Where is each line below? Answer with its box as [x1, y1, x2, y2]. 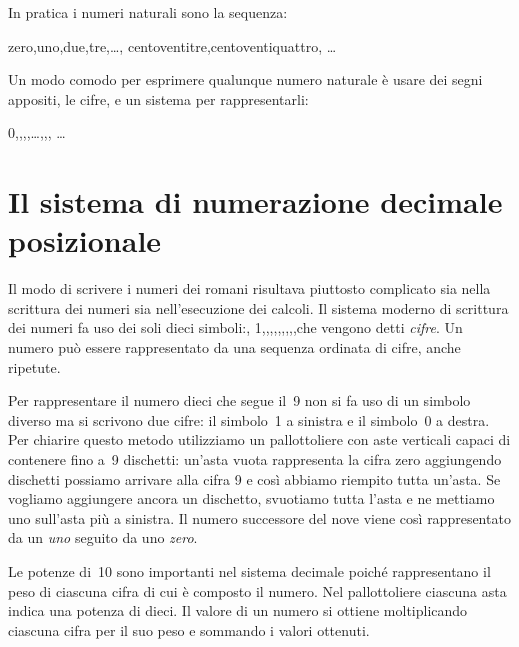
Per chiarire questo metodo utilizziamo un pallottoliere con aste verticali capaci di [8, 429, 511, 450]
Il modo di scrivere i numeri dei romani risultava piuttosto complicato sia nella [8, 278, 491, 299]
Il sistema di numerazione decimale [8, 181, 503, 222]
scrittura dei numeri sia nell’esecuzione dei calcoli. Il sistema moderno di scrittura [8, 297, 509, 318]
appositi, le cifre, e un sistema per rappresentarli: [8, 88, 309, 109]
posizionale [8, 220, 162, 261]
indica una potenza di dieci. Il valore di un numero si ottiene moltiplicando [8, 600, 468, 621]
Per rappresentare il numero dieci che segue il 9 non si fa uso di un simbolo [8, 390, 471, 411]
